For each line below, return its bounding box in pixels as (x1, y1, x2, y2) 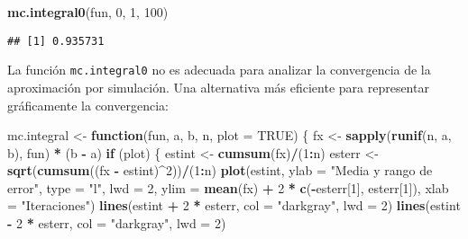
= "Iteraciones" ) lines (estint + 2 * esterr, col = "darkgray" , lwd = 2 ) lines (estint (7, 196, 461, 215)
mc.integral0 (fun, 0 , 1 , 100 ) (7, 3, 169, 21)
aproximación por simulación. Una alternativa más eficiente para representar (7, 77, 429, 96)
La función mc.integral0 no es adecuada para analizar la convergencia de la (7, 60, 431, 79)
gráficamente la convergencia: (7, 95, 169, 114)
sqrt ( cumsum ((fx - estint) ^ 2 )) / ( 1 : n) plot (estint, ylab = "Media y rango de (7, 161, 433, 180)
